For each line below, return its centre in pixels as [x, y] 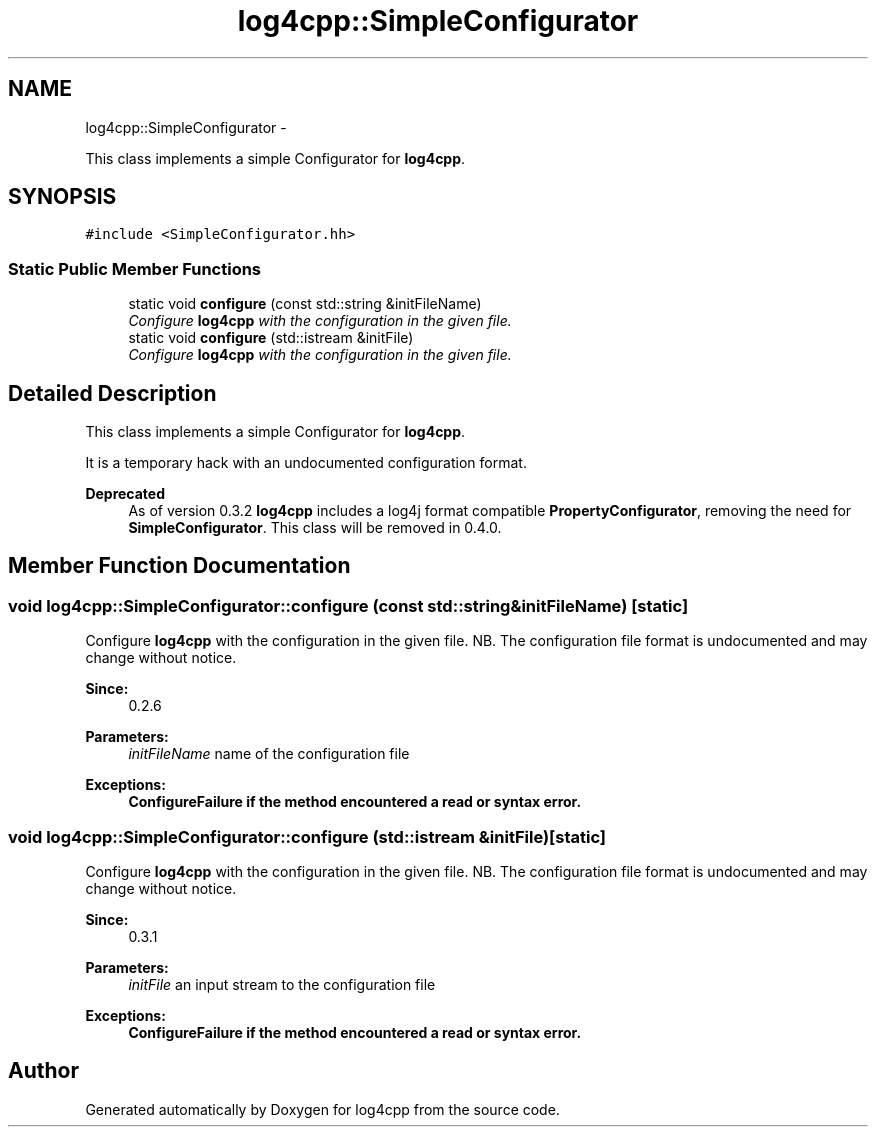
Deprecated [125, 494]
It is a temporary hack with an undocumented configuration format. [306, 463]
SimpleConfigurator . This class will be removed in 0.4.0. [315, 528]
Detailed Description [112, 393]
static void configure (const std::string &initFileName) [305, 304]
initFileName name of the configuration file [269, 754]
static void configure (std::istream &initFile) [271, 338]
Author [43, 1071]
